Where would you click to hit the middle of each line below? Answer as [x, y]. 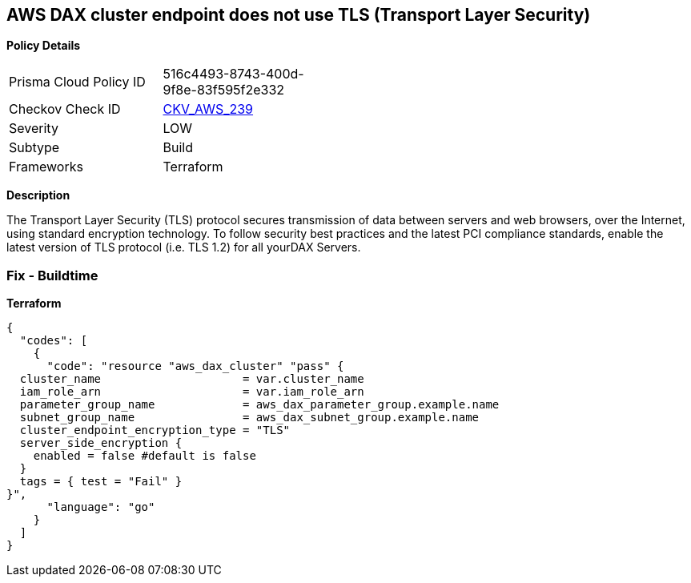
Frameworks [46, 167]
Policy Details [44, 46]
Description [38, 195]
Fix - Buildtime [52, 275]
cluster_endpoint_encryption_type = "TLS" [155, 430]
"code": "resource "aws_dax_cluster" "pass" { [195, 366]
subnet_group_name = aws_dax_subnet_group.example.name [249, 418]
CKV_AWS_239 [208, 109]
